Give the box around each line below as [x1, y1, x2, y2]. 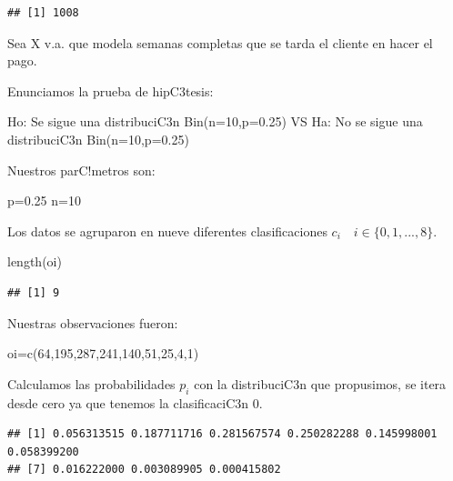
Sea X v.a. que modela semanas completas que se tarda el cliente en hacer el [7, 33, 433, 52]
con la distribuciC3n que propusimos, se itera [194, 374, 447, 393]
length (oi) [7, 252, 62, 271]
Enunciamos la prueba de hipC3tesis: [7, 81, 214, 100]
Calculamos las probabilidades [7, 374, 176, 393]
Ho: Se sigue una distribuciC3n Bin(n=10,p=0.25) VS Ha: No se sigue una [7, 112, 423, 131]
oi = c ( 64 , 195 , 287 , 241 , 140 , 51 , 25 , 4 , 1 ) [7, 344, 199, 363]
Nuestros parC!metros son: [7, 160, 156, 179]
